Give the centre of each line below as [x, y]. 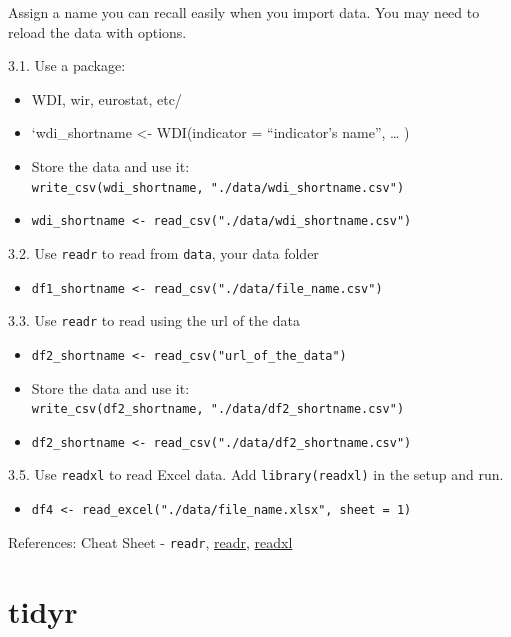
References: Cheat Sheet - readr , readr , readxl [150, 541]
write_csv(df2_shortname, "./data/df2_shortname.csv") [218, 409]
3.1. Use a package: [67, 65]
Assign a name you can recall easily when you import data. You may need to [244, 12]
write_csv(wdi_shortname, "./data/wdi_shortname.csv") [218, 187]
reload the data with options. [97, 31]
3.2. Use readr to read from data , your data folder [163, 252]
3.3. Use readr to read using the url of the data [154, 320]
